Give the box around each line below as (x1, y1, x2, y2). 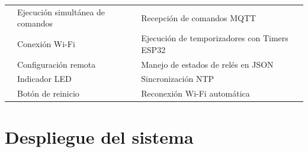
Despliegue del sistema (5, 124, 194, 148)
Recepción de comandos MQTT (141, 11, 256, 24)
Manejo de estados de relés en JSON (141, 58, 274, 70)
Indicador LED (17, 72, 72, 85)
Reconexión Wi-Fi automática (141, 87, 250, 100)
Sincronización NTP (141, 72, 214, 85)
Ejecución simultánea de (17, 5, 105, 18)
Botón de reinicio (17, 87, 79, 100)
